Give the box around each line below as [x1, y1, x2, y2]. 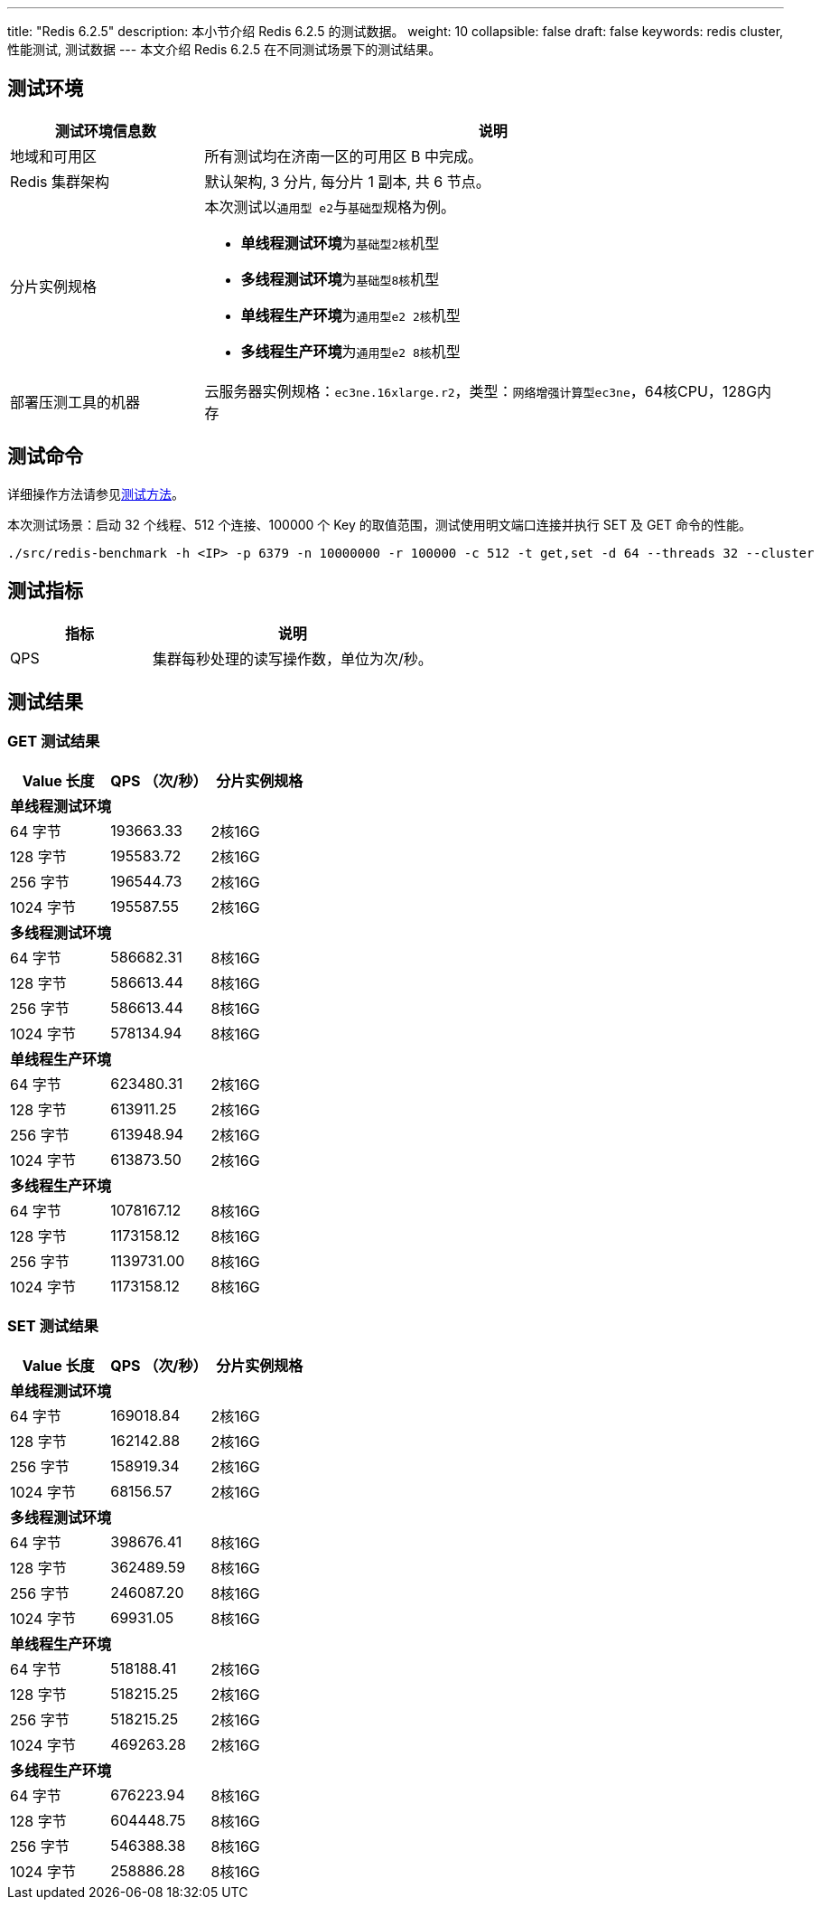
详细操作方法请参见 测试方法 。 [7, 485, 184, 502]
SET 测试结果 [7, 1317, 98, 1336]
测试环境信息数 [54, 121, 156, 140]
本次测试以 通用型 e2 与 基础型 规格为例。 [204, 197, 456, 216]
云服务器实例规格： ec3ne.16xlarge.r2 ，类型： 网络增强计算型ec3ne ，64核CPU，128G [204, 381, 757, 400]
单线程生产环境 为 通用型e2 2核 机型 [240, 305, 461, 324]
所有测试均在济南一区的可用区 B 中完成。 [204, 146, 482, 165]
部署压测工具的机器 [10, 392, 141, 411]
